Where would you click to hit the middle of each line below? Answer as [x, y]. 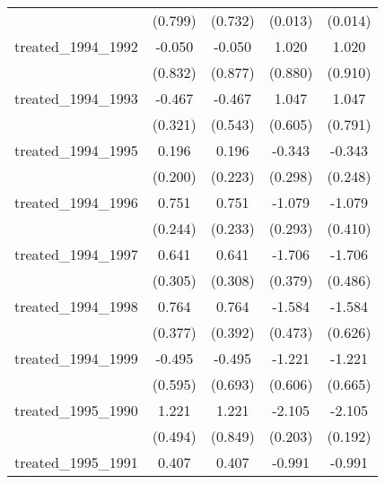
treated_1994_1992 [76, 46]
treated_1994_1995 [76, 150]
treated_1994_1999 [76, 358]
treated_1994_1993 [76, 98]
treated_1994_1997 [76, 254]
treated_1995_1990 [76, 410]
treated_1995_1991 [76, 462]
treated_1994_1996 [76, 202]
